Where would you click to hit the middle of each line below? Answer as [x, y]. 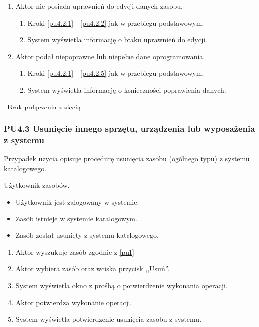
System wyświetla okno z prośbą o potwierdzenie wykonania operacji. [122, 285]
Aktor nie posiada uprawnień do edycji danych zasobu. [99, 6]
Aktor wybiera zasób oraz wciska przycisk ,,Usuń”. [93, 269]
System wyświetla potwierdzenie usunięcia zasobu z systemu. [109, 319]
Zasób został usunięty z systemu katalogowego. [87, 235]
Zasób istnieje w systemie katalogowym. [76, 218]
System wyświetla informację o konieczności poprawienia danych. [127, 89]
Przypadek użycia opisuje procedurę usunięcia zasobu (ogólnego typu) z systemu [127, 159]
